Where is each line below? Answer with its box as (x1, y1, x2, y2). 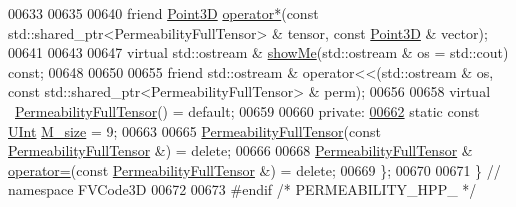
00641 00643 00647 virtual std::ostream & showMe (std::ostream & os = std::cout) (8, 42, 509, 63)
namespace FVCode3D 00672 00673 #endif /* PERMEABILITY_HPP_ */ (8, 179, 477, 200)
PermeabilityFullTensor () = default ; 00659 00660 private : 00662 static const (15, 100, 480, 121)
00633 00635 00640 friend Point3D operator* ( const (8, 3, 319, 23)
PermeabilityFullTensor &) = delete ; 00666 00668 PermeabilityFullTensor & (8, 140, 473, 161)
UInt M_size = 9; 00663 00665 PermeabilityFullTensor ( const (8, 120, 381, 141)
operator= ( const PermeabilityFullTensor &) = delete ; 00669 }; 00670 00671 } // (8, 159, 501, 180)
